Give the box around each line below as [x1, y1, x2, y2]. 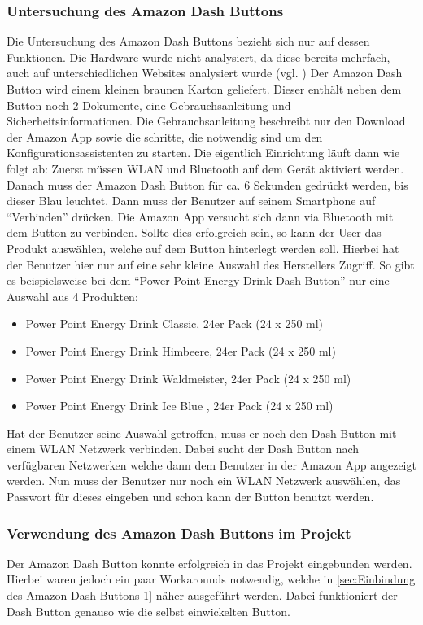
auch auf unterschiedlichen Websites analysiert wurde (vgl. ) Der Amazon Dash [7, 64, 403, 81]
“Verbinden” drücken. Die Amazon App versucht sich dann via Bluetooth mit [7, 208, 394, 225]
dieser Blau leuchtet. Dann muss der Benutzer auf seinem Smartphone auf [7, 192, 376, 209]
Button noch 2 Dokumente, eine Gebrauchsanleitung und [7, 96, 291, 113]
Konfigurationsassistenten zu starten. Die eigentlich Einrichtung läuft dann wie [7, 144, 400, 161]
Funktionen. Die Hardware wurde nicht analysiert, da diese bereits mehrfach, [7, 48, 390, 65]
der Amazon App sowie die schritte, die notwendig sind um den [7, 128, 323, 145]
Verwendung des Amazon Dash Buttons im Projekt [7, 522, 351, 543]
